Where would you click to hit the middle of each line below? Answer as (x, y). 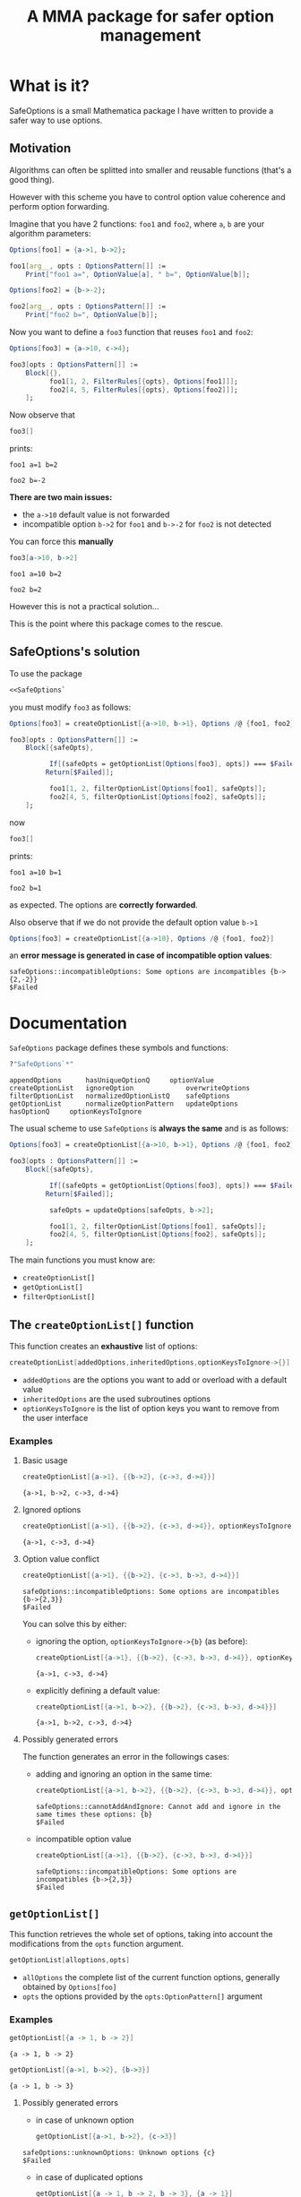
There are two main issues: (61, 497)
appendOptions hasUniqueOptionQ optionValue (112, 1081)
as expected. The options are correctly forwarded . (104, 905)
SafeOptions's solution (75, 652)
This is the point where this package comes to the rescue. (116, 624)
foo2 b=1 (26, 888)
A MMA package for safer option (150, 17)
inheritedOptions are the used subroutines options (116, 1399)
